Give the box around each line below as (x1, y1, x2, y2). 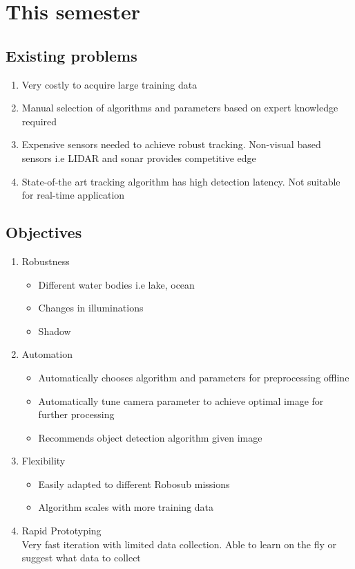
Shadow (38, 323, 71, 338)
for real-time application (21, 188, 125, 202)
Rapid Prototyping (21, 523, 102, 538)
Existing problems (6, 44, 137, 66)
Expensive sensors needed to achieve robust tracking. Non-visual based (21, 137, 321, 152)
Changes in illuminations (38, 300, 144, 315)
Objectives (6, 222, 82, 243)
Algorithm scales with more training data (38, 500, 214, 514)
